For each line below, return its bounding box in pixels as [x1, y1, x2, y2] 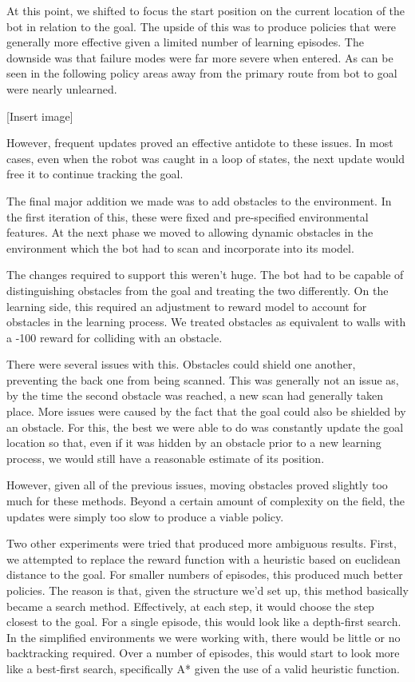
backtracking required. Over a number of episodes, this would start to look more [6, 644, 400, 661]
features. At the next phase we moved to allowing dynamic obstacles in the [6, 224, 373, 241]
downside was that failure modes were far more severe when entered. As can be [6, 49, 393, 66]
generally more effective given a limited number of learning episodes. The [6, 34, 364, 50]
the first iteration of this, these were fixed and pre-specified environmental [6, 208, 369, 225]
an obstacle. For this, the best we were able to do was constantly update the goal [6, 418, 404, 435]
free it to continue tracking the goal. [6, 166, 184, 182]
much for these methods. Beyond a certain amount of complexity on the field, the [6, 493, 405, 509]
